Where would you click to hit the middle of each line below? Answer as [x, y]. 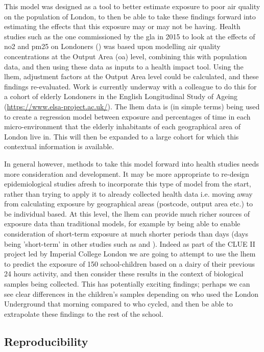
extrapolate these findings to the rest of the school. [84, 313]
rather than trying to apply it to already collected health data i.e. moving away [128, 193]
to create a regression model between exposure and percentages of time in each [127, 116]
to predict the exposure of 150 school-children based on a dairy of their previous [129, 263]
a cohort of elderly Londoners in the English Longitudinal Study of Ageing [121, 96]
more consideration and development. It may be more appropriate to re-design [127, 173]
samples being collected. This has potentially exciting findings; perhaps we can [127, 284]
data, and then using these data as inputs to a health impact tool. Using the [124, 66]
